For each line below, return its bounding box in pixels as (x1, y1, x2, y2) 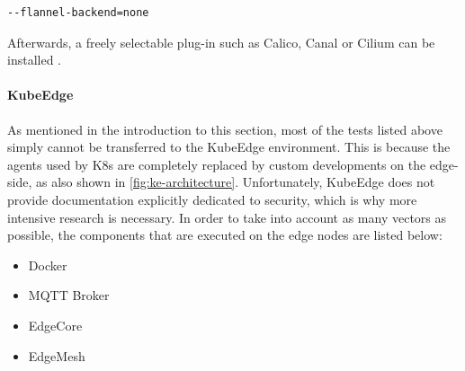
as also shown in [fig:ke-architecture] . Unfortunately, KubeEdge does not (35, 172, 435, 191)
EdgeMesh (28, 346, 85, 365)
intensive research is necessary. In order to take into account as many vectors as (7, 208, 447, 226)
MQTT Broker (28, 286, 110, 305)
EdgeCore (28, 315, 83, 334)
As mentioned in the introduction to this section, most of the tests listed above (7, 119, 443, 138)
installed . (7, 50, 61, 69)
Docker (28, 255, 67, 274)
